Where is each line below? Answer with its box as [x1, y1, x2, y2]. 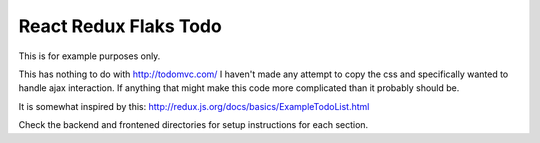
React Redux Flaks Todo [18, 15, 222, 37]
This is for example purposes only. [18, 50, 161, 62]
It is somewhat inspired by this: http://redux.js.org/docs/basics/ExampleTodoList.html [18, 100, 370, 112]
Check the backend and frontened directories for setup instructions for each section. [18, 119, 369, 131]
